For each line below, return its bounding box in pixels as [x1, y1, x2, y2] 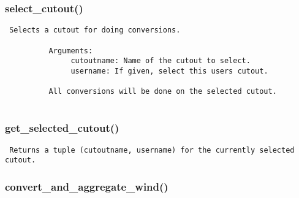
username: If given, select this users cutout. [70, 66, 268, 75]
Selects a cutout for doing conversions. [9, 26, 181, 35]
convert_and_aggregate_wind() [5, 178, 168, 194]
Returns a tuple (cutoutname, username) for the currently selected [9, 145, 295, 154]
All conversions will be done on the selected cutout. [48, 87, 277, 96]
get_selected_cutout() [5, 120, 119, 135]
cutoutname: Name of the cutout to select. [70, 56, 251, 66]
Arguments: [48, 46, 93, 55]
